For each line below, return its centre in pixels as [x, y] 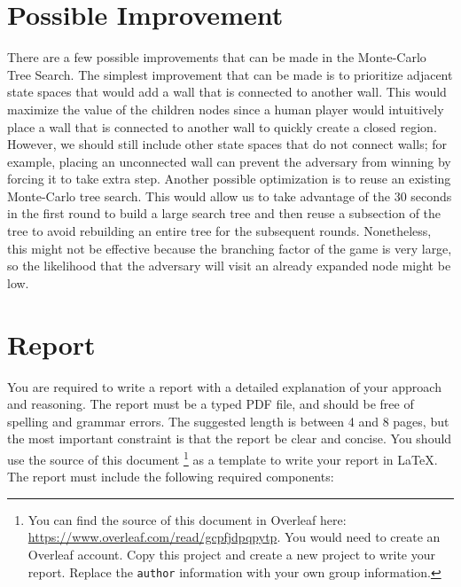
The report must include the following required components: [171, 477]
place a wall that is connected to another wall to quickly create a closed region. [222, 126]
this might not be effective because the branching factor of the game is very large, [230, 248]
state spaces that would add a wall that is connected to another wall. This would [227, 92]
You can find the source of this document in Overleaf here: [187, 519]
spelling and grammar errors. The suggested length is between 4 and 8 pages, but [228, 421]
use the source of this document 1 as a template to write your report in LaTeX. [223, 458]
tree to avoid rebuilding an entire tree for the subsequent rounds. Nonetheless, [219, 231]
